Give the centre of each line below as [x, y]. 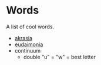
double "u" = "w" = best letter [59, 57]
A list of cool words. [30, 27]
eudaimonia [29, 44]
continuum [28, 50]
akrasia [23, 38]
